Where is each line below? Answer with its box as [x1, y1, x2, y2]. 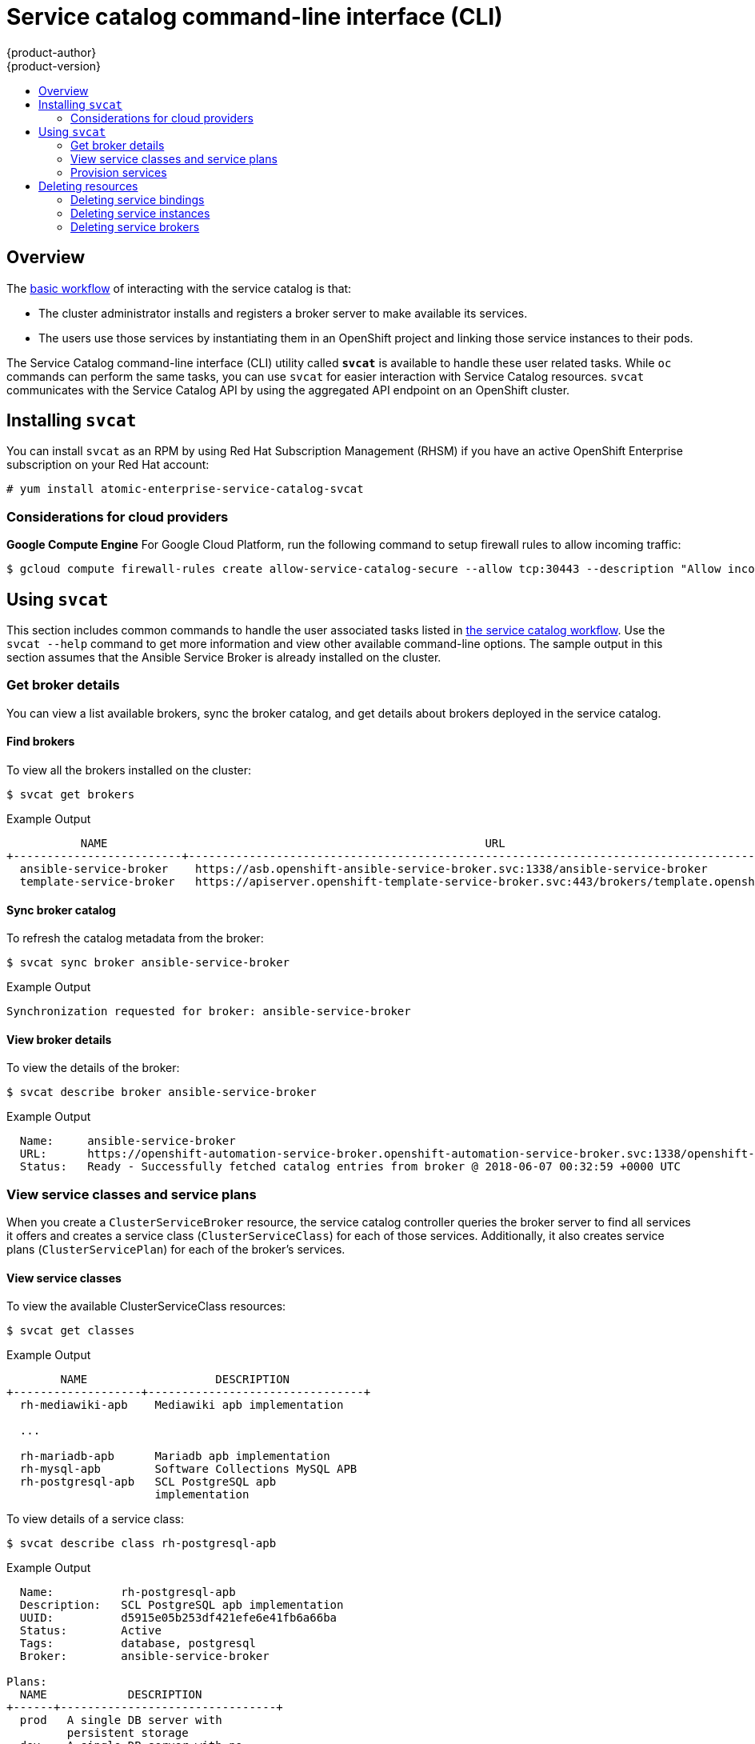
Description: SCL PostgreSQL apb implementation [19, 1598, 344, 1612]
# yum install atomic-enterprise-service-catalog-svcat [6, 482, 364, 496]
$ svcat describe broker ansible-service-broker [6, 1086, 317, 1099]
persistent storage [66, 1726, 189, 1740]
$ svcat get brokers [6, 788, 135, 801]
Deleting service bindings [70, 192, 205, 206]
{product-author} [6, 45, 97, 59]
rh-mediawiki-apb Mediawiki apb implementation [19, 1398, 344, 1412]
